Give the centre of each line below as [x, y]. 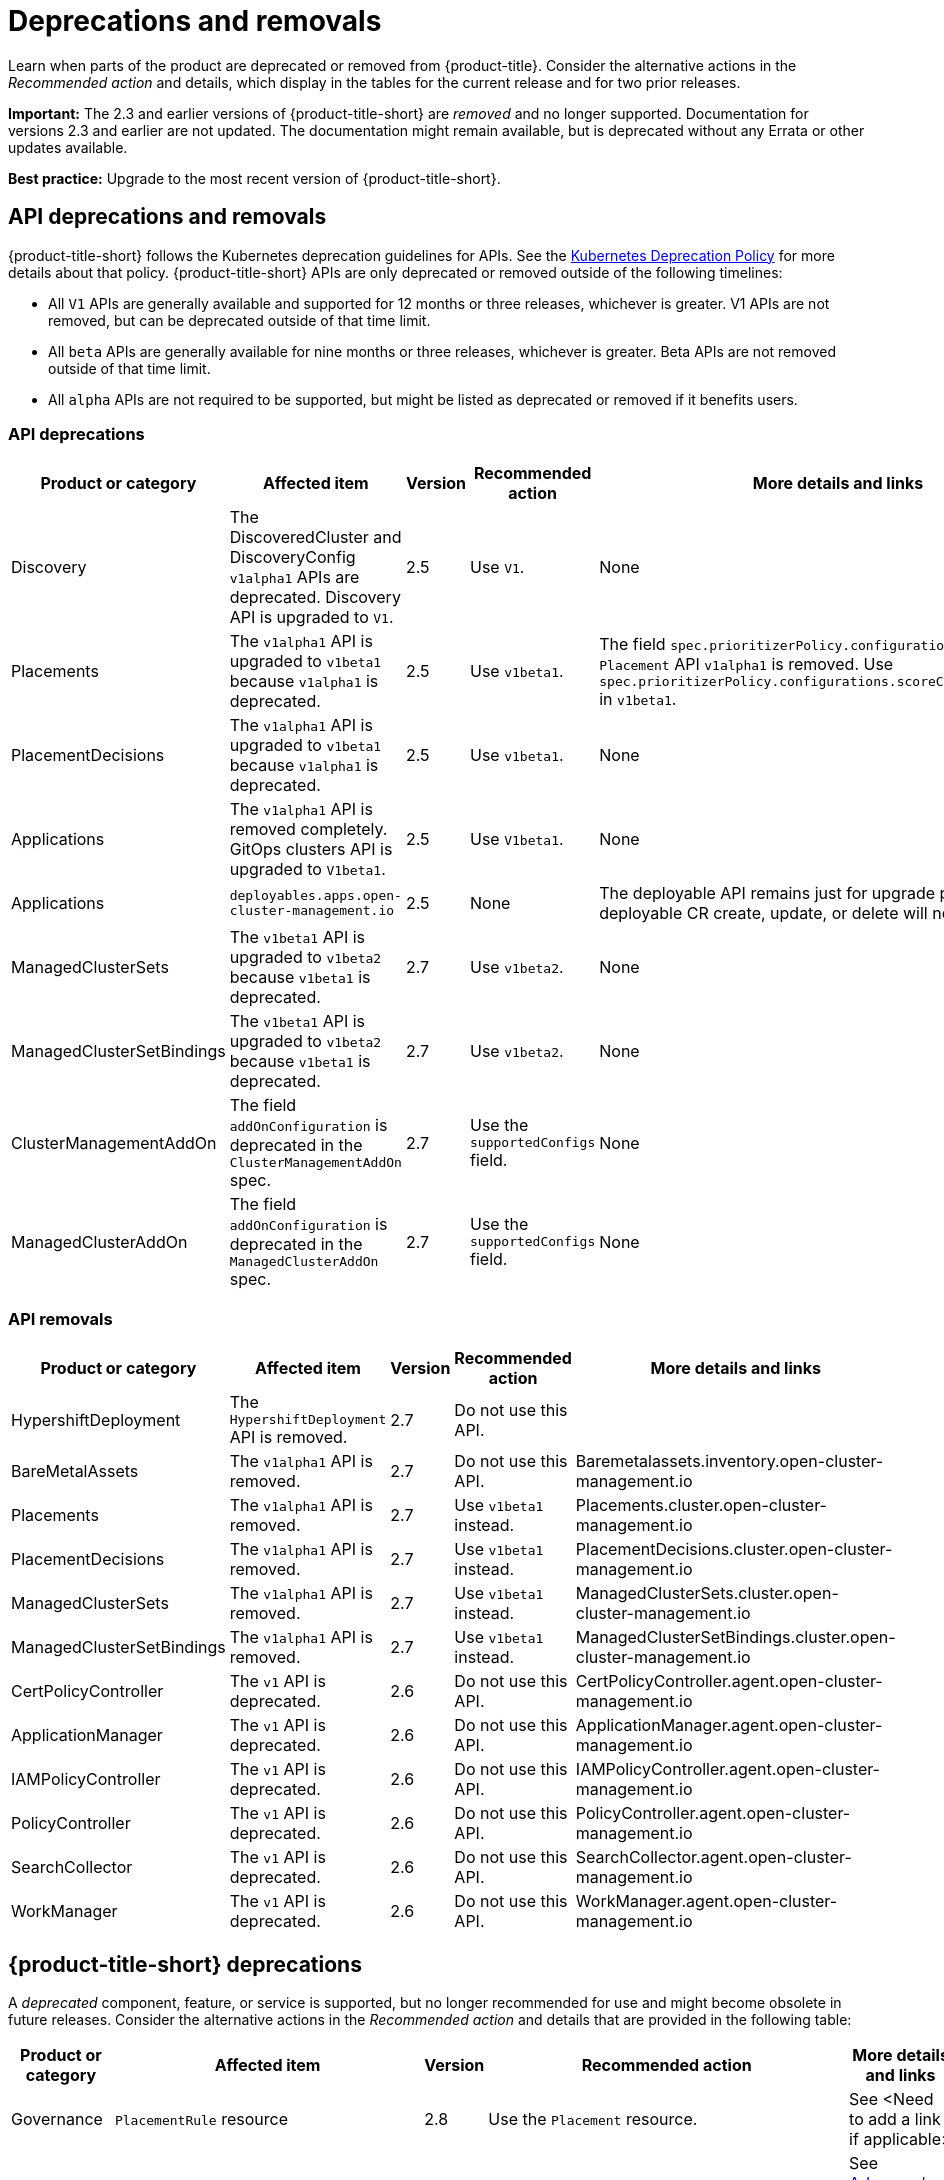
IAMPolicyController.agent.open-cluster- [727, 1769]
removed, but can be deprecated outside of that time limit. [239, 320]
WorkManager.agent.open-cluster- [706, 1901]
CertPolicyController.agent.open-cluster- [729, 1681]
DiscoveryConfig [292, 557]
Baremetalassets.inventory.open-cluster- [729, 1461]
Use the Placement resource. [593, 2118]
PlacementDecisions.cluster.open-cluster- [734, 1549]
